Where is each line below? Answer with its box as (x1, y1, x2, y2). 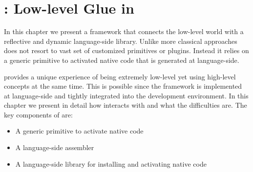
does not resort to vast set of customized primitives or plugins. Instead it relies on (4, 45, 249, 56)
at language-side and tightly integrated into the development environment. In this (4, 90, 249, 100)
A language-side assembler (15, 142, 94, 153)
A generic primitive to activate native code (15, 126, 144, 136)
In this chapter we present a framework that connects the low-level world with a (4, 26, 244, 37)
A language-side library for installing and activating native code (15, 158, 207, 169)
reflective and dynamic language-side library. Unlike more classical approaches (4, 36, 237, 46)
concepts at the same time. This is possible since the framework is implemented (4, 81, 242, 91)
